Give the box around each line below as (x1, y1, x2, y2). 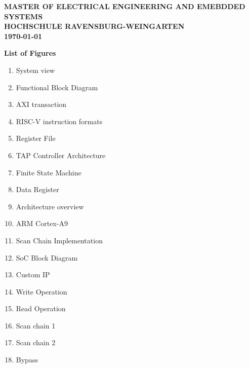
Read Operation (16, 303, 66, 314)
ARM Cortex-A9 (16, 218, 68, 229)
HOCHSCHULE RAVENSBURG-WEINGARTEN (4, 21, 185, 31)
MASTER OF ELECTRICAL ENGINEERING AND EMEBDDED (4, 1, 245, 11)
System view (16, 64, 55, 75)
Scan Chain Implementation (16, 235, 103, 245)
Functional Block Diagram (16, 82, 98, 92)
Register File (16, 133, 56, 143)
